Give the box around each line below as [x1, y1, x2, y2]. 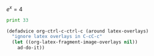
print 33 [6, 17, 29, 23]
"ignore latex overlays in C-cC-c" [12, 34, 103, 40]
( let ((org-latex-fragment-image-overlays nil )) [12, 39, 138, 45]
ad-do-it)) [17, 45, 45, 51]
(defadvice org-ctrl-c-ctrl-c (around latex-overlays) [6, 28, 149, 34]
